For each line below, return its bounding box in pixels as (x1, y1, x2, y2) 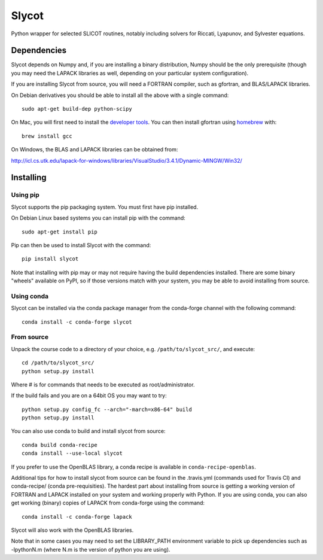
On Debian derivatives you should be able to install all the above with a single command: (11, 92, 229, 99)
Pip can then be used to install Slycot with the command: (11, 241, 151, 248)
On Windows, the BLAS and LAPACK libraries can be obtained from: (11, 146, 178, 153)
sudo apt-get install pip (22, 228, 98, 235)
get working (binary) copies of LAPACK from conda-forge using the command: (11, 500, 205, 507)
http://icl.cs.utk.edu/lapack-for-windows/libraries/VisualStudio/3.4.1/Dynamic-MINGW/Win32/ (11, 157, 242, 164)
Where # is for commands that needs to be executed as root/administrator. (11, 381, 195, 388)
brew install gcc (22, 132, 72, 139)
